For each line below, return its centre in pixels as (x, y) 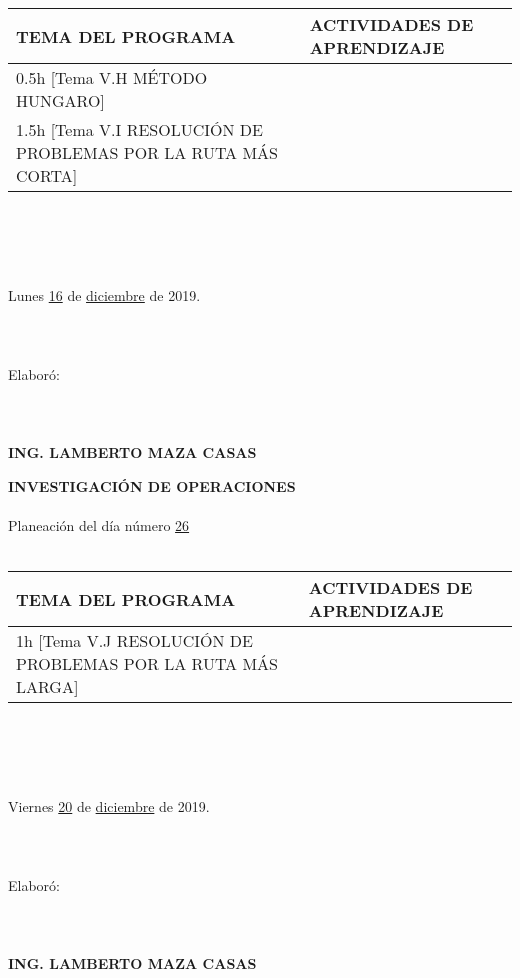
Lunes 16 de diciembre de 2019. (104, 295)
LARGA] (47, 687)
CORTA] (47, 175)
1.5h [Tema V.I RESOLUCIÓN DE (139, 129)
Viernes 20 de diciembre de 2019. (109, 806)
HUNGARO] (60, 100)
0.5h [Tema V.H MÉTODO (112, 77)
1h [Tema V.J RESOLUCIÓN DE (134, 641)
